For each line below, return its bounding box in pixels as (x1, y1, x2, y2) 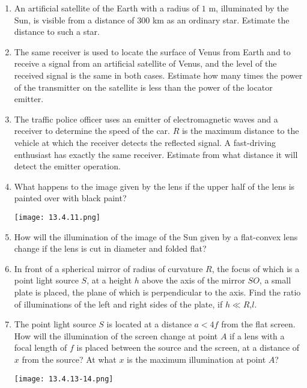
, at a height (87, 274, 132, 286)
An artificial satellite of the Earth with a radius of (14, 2, 199, 14)
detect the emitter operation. (14, 160, 121, 172)
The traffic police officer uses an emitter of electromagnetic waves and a (14, 112, 278, 125)
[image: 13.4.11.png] (14, 213, 100, 222)
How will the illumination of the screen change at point (14, 329, 218, 342)
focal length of (14, 341, 67, 354)
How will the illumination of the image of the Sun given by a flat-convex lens (14, 230, 298, 243)
